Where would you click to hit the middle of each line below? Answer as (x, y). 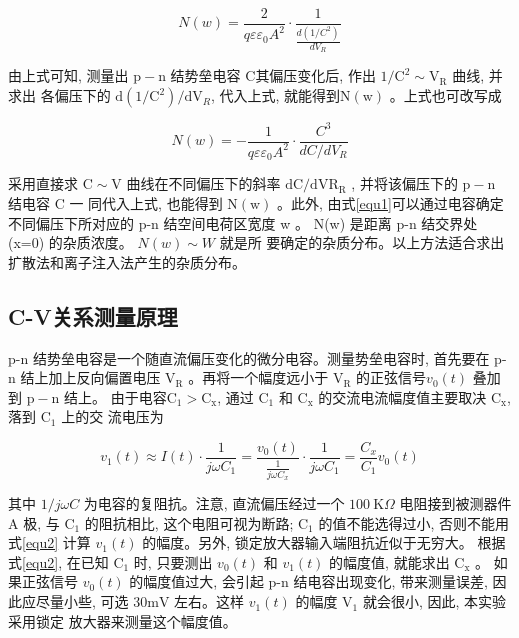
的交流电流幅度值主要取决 (402, 396)
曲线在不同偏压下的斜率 (203, 183)
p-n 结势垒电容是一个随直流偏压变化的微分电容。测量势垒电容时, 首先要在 (249, 357)
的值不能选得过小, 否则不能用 (413, 522)
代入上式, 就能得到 (280, 95)
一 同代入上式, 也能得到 (146, 203)
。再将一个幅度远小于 (258, 377)
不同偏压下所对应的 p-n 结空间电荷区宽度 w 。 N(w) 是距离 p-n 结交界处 (243, 222)
